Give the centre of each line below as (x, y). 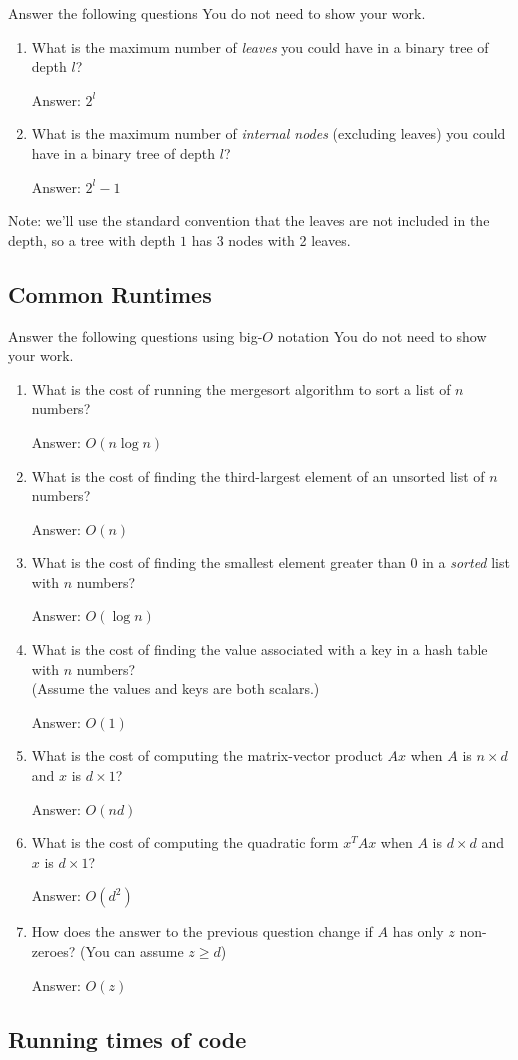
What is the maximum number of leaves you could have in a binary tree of (260, 46)
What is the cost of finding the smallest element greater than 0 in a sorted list (270, 562)
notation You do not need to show (382, 335)
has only (418, 931)
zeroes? (53, 951)
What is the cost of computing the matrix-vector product (207, 755)
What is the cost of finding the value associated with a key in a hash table (259, 649)
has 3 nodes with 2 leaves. (271, 239)
